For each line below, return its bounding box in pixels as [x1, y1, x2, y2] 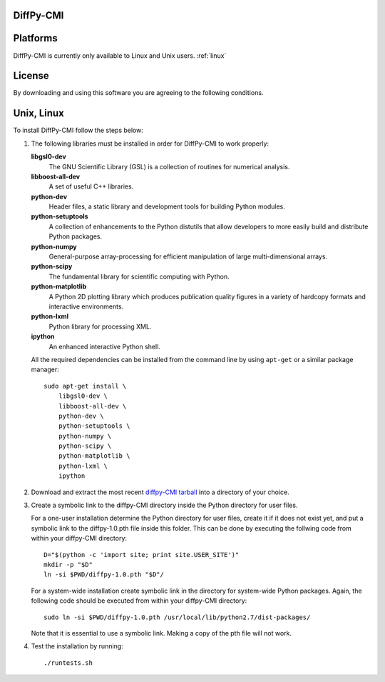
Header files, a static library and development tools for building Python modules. [48, 202, 285, 211]
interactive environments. [48, 302, 124, 311]
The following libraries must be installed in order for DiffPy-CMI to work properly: [31, 139, 269, 148]
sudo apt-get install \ [43, 382, 127, 390]
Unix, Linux [13, 107, 64, 119]
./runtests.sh [43, 658, 93, 667]
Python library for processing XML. [48, 322, 152, 331]
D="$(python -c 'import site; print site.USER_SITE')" [43, 551, 240, 558]
